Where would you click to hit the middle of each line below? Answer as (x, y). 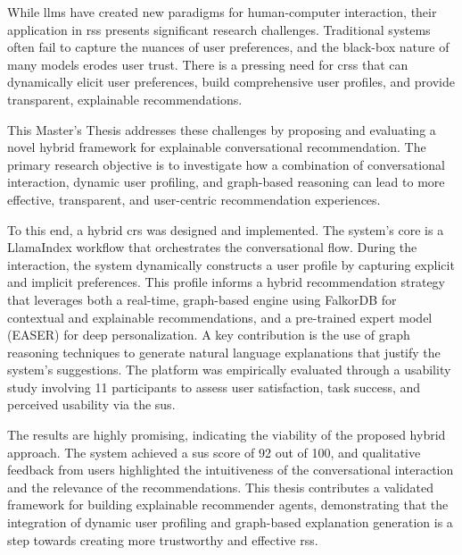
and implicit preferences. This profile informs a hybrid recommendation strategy (226, 282)
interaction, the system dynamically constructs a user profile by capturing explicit (231, 264)
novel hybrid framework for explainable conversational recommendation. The (217, 147)
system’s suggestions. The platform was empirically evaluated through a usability (229, 370)
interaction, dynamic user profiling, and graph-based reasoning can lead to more (226, 182)
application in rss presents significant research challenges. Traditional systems (219, 29)
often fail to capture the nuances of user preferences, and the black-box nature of (228, 47)
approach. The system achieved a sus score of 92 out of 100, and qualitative (214, 452)
